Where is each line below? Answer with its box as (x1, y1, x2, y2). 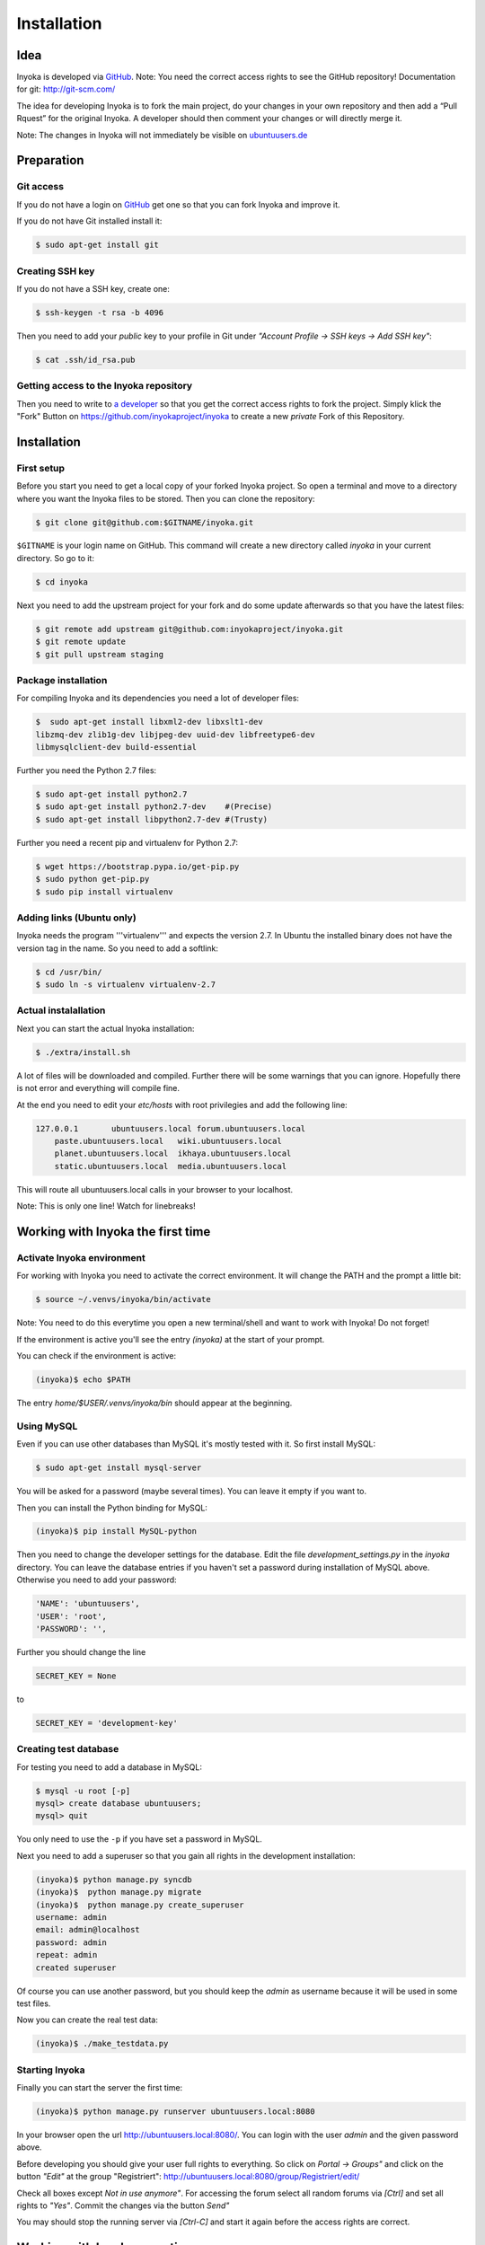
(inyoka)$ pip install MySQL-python (35, 1527, 198, 1536)
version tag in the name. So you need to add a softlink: (16, 943, 219, 954)
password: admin (35, 1937, 108, 1948)
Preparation (16, 153, 84, 168)
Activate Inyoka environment (16, 1251, 145, 1263)
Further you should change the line (16, 1647, 146, 1657)
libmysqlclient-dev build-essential (35, 742, 198, 753)
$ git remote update (35, 637, 126, 647)
